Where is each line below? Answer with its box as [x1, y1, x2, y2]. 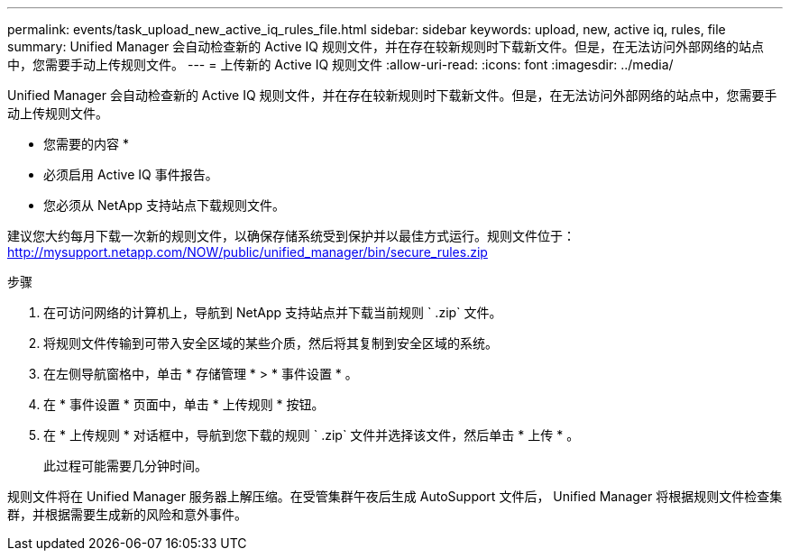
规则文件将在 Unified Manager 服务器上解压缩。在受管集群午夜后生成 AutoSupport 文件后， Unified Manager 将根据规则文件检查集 [7, 489, 783, 504]
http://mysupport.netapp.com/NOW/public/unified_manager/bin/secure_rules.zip [7, 244, 488, 260]
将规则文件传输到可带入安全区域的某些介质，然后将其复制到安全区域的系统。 [43, 335, 498, 351]
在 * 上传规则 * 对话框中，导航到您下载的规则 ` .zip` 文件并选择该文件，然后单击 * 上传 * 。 [43, 427, 580, 443]
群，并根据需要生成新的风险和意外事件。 [7, 507, 247, 522]
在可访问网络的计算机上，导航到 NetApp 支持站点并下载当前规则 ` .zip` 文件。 [43, 305, 502, 320]
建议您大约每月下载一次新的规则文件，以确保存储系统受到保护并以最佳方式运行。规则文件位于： [7, 228, 575, 243]
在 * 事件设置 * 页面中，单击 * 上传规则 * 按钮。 [43, 397, 325, 412]
